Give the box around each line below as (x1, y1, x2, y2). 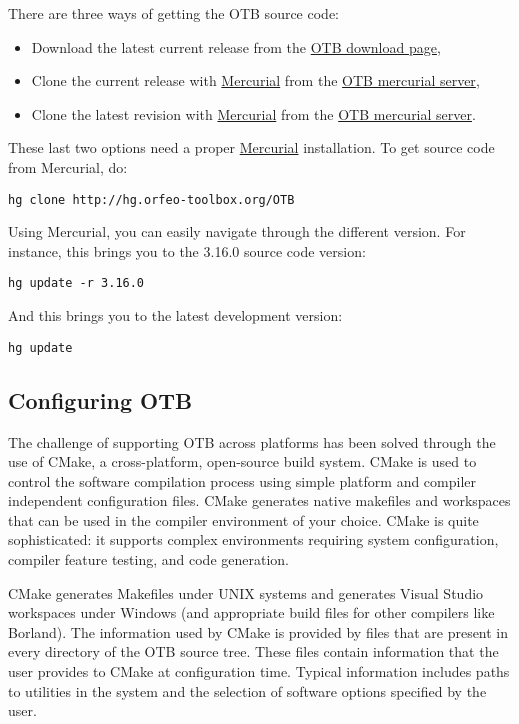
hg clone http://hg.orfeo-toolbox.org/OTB (8, 192, 295, 207)
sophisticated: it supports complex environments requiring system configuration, (8, 529, 499, 550)
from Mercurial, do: (8, 156, 128, 177)
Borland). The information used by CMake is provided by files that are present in (8, 621, 509, 642)
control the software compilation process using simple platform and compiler (8, 470, 477, 491)
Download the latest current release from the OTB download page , (31, 36, 441, 57)
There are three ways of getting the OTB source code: (8, 3, 340, 23)
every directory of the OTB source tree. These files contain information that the (8, 641, 499, 662)
